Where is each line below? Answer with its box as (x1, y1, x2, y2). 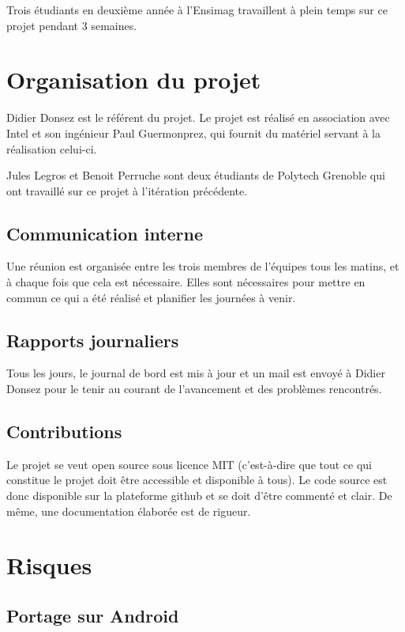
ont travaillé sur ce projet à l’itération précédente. (6, 182, 248, 199)
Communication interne (6, 221, 204, 245)
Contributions (6, 419, 122, 444)
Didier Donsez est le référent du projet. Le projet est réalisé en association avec (6, 109, 390, 126)
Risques (6, 549, 92, 581)
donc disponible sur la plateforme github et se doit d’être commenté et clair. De (6, 487, 392, 504)
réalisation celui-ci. (6, 140, 97, 157)
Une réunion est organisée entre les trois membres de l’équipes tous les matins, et (6, 258, 399, 274)
